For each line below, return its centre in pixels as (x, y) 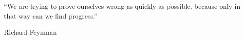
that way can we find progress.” (51, 15)
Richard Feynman (30, 32)
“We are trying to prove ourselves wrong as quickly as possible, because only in (122, 6)
